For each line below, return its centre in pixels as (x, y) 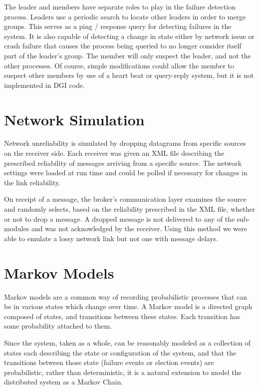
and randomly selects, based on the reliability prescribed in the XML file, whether (130, 209)
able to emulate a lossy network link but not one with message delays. (111, 238)
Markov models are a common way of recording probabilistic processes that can (126, 296)
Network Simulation (74, 119)
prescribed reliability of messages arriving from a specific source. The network (123, 163)
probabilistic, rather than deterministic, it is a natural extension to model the (123, 372)
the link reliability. (32, 182)
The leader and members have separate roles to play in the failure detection (120, 6)
